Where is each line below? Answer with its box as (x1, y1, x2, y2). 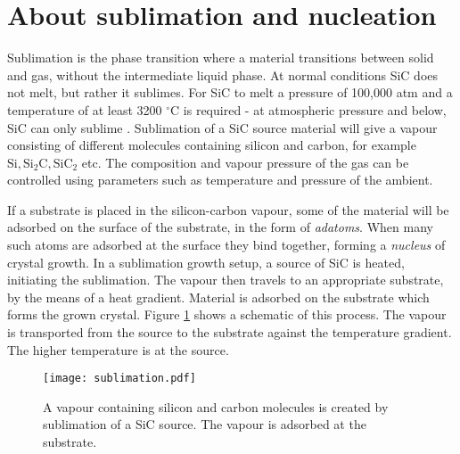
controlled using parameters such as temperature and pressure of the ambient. (7, 170, 433, 189)
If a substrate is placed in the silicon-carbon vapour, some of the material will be (7, 200, 449, 219)
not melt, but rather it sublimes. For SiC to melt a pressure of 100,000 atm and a (7, 83, 453, 102)
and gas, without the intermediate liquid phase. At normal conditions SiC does (7, 65, 439, 84)
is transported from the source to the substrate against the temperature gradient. (7, 323, 452, 342)
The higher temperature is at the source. (7, 340, 229, 359)
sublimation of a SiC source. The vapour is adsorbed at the (43, 415, 366, 433)
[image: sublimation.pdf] (43, 372, 196, 385)
